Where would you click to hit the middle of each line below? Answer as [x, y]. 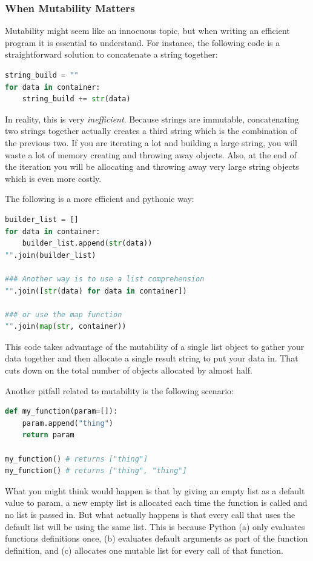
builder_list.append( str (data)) [87, 244]
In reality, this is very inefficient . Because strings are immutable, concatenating [152, 119]
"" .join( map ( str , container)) [66, 327]
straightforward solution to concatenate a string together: [111, 54]
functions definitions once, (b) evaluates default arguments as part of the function [156, 538]
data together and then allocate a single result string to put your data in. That [152, 358]
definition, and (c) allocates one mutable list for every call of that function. [144, 550]
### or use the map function [64, 314]
